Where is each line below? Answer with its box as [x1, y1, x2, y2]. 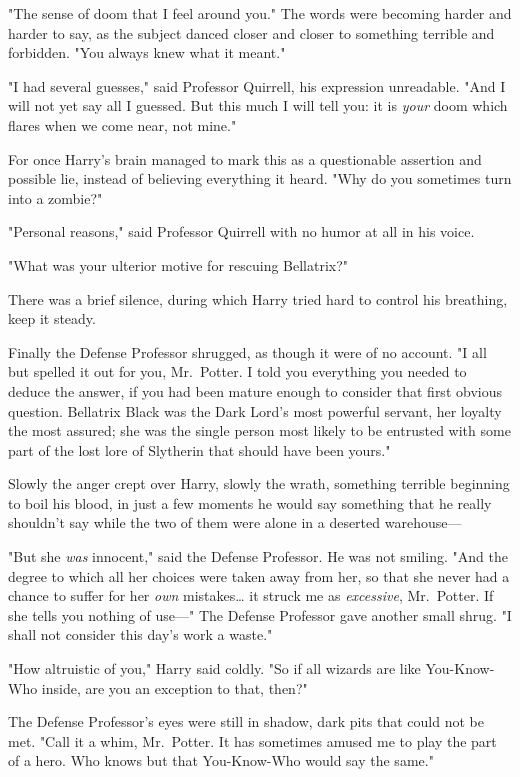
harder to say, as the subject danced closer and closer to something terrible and [8, 22, 495, 43]
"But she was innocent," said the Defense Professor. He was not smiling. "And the [8, 546, 508, 567]
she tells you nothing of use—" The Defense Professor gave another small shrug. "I [8, 604, 512, 625]
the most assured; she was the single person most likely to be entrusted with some [8, 420, 511, 441]
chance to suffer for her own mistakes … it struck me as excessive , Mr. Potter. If [8, 585, 494, 606]
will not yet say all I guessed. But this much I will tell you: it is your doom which [8, 95, 508, 116]
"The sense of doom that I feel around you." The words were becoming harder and [8, 3, 512, 23]
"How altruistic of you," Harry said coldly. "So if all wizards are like [8, 658, 421, 679]
